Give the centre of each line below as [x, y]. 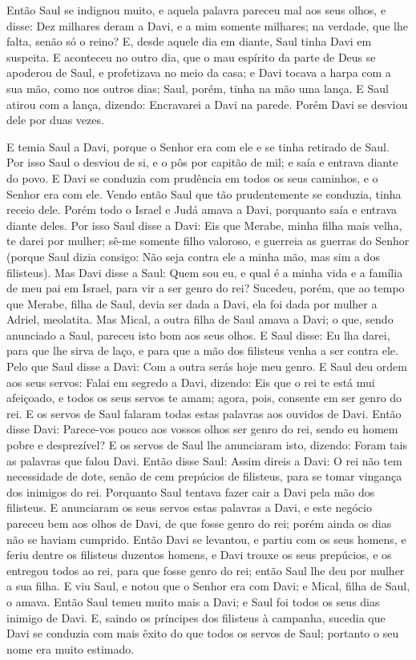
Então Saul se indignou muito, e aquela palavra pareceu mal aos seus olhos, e [196, 10]
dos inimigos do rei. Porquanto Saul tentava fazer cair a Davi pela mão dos [191, 491]
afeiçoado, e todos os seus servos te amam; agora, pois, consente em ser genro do [204, 398]
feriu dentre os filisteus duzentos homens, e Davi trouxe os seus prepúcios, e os [199, 555]
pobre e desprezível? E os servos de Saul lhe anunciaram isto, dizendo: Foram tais [207, 445]
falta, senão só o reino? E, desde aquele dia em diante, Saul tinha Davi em [189, 41]
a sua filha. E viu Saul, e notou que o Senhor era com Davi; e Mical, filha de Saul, [208, 586]
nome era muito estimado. [71, 648]
